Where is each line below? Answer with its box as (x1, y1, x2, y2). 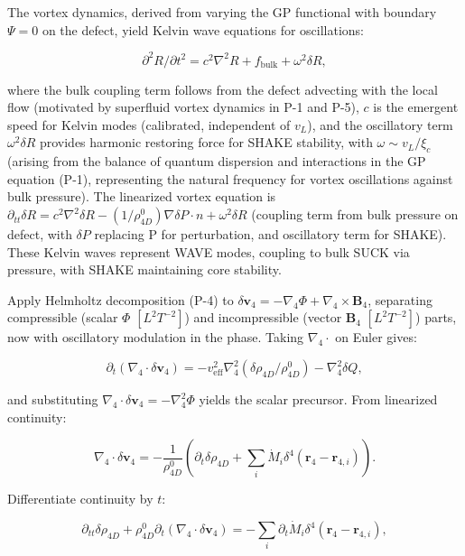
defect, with (7, 225, 72, 244)
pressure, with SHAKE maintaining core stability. (7, 260, 282, 279)
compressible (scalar (7, 308, 118, 327)
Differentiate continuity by (7, 489, 153, 508)
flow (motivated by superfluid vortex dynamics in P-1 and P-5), (7, 97, 359, 116)
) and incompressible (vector (184, 308, 342, 327)
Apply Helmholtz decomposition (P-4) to (7, 290, 234, 309)
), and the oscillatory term (307, 115, 453, 134)
